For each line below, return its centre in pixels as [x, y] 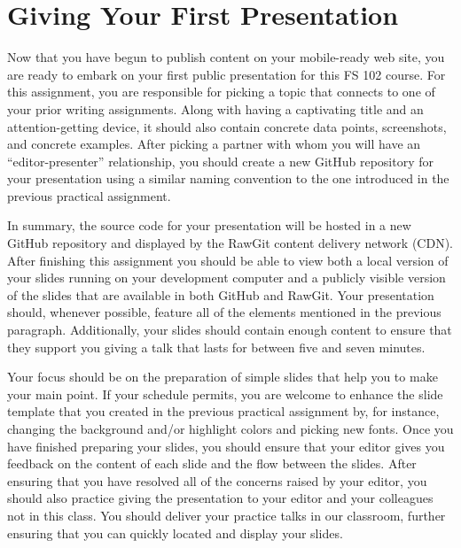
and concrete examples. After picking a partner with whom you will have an [214, 144]
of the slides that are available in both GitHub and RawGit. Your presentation [221, 294]
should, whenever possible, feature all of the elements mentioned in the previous [224, 312]
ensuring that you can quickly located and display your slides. [175, 533]
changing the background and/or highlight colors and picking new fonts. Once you [230, 428]
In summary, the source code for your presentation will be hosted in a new [209, 225]
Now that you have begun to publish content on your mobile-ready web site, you [226, 57]
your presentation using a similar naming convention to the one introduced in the [228, 178]
